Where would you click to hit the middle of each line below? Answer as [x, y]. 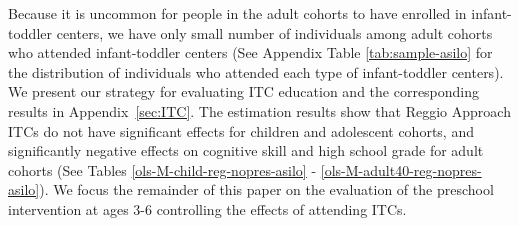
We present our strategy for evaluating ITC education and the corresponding [244, 91]
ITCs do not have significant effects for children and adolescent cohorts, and [241, 130]
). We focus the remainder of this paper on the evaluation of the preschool [266, 189]
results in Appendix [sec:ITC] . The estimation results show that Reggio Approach [259, 110]
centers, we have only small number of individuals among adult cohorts [274, 32]
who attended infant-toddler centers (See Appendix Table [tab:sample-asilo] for [250, 52]
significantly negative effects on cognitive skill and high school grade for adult [246, 150]
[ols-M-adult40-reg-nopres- [401, 169]
